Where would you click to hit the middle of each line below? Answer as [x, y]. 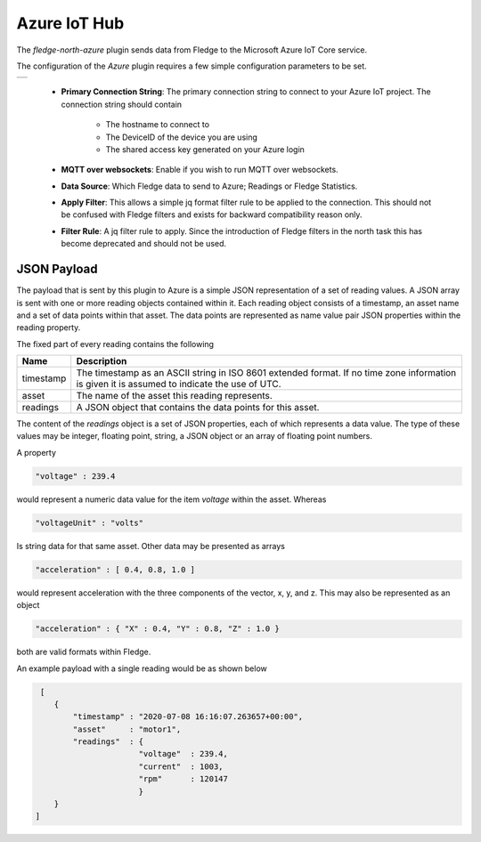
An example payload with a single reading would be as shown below [142, 668]
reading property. [49, 328]
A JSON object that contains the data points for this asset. [198, 408]
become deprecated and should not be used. [144, 244]
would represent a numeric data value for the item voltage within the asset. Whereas [171, 499]
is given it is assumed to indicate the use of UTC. [179, 385]
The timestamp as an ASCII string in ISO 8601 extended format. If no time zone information [266, 373]
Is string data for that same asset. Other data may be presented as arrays [151, 546]
